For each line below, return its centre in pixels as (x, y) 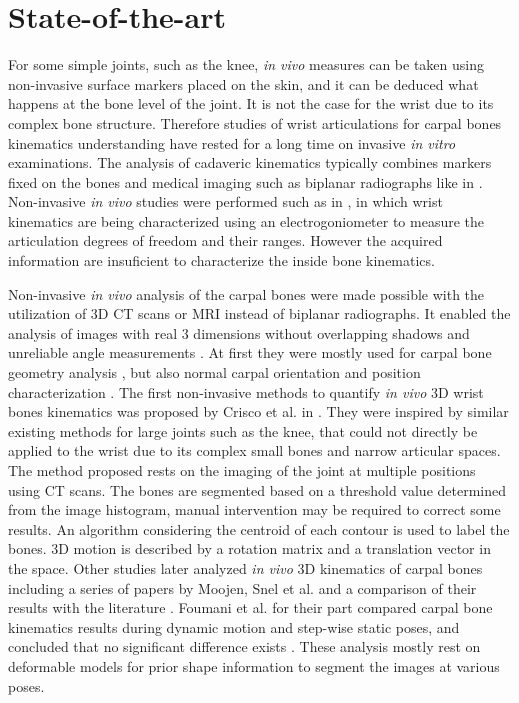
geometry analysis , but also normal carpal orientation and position (214, 372)
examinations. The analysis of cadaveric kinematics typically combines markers (250, 162)
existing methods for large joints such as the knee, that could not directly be (243, 430)
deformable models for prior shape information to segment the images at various (254, 665)
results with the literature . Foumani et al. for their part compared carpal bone (250, 607)
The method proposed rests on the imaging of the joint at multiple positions (242, 470)
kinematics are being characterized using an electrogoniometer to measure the (246, 220)
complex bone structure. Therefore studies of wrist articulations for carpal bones (255, 122)
